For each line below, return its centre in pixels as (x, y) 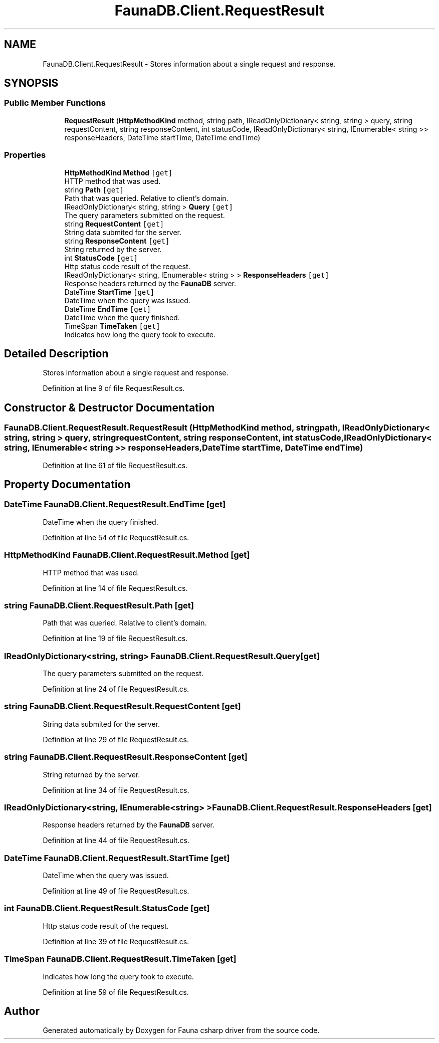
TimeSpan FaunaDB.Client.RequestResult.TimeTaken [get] (120, 959)
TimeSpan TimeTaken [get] (112, 326)
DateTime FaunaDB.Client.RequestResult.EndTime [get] (115, 504)
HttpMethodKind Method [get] (119, 172)
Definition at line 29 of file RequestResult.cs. (116, 739)
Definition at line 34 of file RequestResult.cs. (116, 790)
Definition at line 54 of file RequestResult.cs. (116, 537)
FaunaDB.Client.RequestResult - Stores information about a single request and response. (189, 64)
